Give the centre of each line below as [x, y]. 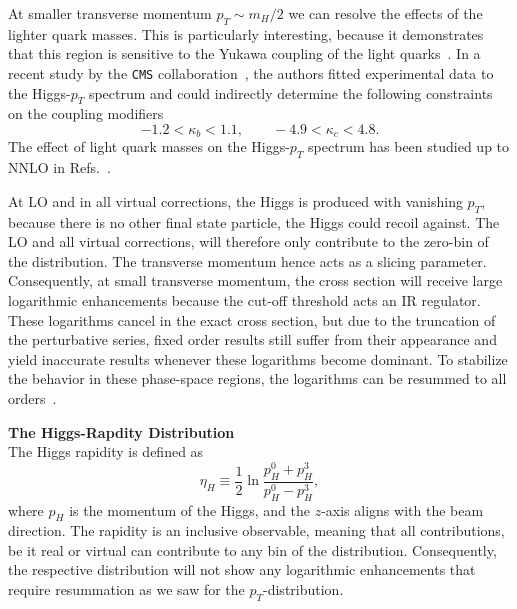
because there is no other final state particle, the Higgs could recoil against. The [254, 221]
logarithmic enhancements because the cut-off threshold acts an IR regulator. [244, 300]
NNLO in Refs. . [59, 167]
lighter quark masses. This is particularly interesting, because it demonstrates [246, 33]
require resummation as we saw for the [126, 589]
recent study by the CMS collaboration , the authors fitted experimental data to [251, 72]
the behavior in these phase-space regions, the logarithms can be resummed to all [257, 378]
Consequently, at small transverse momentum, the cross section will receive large [255, 280]
